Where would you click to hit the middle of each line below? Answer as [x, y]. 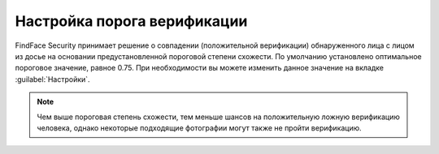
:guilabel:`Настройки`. [52, 79]
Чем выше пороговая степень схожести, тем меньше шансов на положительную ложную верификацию [218, 117]
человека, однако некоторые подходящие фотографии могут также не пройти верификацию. [199, 128]
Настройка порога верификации [131, 21]
